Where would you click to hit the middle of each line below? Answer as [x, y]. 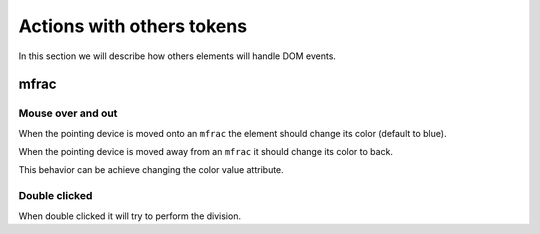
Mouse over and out [68, 113]
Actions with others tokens [133, 26]
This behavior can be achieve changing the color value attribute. [151, 170]
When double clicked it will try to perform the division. [130, 216]
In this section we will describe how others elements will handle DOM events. [177, 56]
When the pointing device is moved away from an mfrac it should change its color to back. [206, 152]
